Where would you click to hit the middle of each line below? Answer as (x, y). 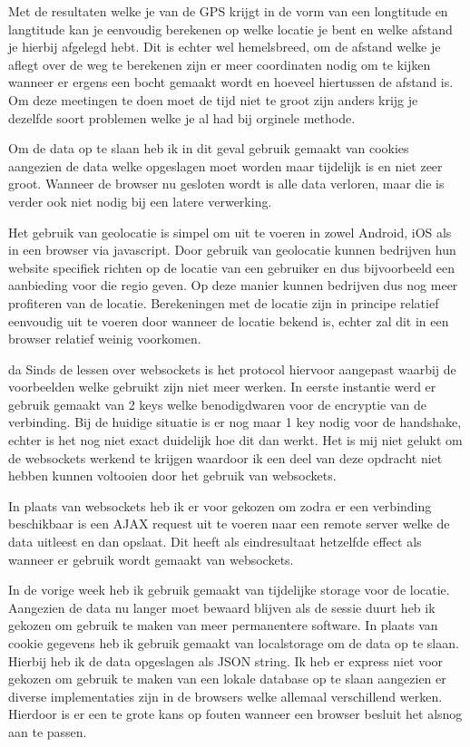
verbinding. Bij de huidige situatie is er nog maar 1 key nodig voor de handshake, (235, 422)
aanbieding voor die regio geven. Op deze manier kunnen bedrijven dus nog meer (233, 285)
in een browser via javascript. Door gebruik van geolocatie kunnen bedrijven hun (232, 250)
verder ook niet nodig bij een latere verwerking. (140, 201)
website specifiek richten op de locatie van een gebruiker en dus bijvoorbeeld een (231, 267)
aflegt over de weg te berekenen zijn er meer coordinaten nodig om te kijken (220, 64)
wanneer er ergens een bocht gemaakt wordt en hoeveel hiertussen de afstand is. (231, 82)
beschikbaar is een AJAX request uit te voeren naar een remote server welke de (229, 524)
